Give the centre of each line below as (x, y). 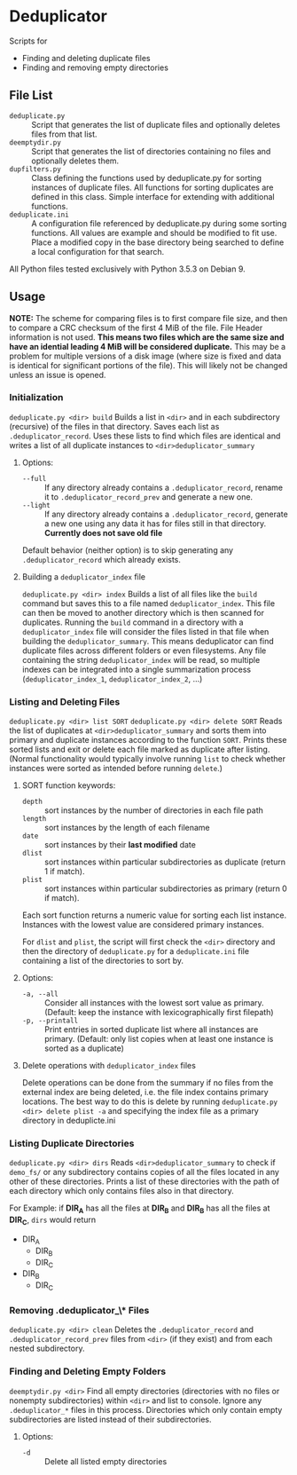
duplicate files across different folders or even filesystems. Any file (144, 651)
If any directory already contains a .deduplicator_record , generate (166, 514)
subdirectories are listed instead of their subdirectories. (110, 1419)
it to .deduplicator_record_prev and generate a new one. (148, 497)
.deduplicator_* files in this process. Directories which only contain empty (146, 1409)
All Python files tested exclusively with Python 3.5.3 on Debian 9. (127, 269)
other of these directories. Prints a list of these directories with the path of (145, 1181)
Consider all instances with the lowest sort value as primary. (154, 1003)
